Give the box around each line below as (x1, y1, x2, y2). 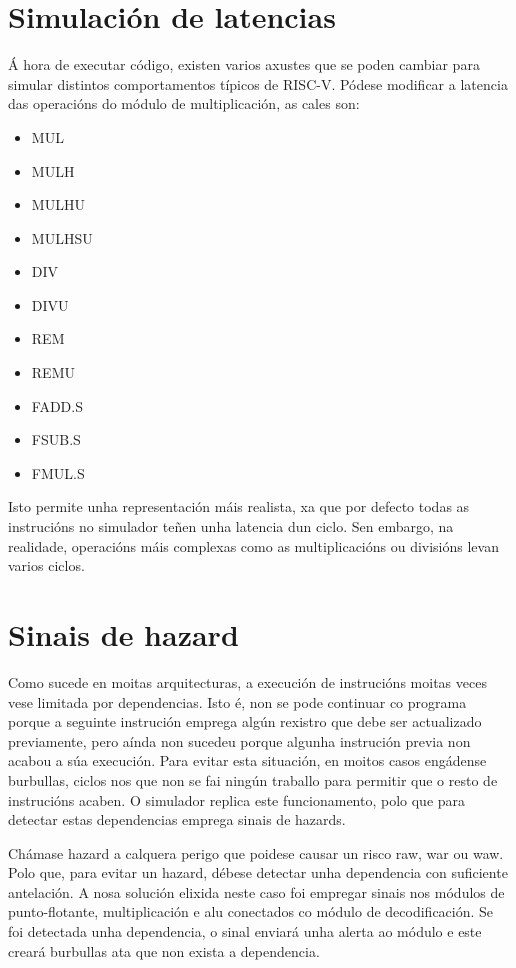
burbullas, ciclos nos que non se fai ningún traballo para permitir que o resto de (8, 769, 498, 790)
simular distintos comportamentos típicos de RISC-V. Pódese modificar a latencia (8, 73, 508, 94)
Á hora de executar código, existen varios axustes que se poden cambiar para (8, 54, 480, 75)
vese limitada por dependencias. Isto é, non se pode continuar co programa (8, 691, 467, 712)
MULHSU (31, 227, 93, 248)
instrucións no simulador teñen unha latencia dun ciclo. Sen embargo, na (8, 516, 454, 537)
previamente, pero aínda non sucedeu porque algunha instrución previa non (8, 730, 471, 751)
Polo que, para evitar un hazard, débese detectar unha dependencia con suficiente (8, 862, 508, 883)
